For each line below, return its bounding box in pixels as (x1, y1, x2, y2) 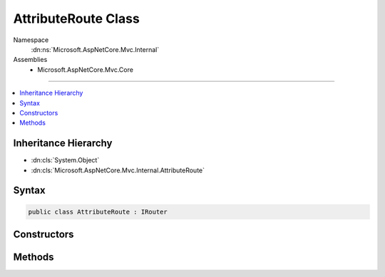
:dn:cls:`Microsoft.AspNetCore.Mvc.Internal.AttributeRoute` (31, 166, 205, 174)
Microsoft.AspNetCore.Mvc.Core (37, 65, 133, 74)
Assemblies (13, 56, 48, 64)
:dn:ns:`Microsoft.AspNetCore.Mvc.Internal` (31, 45, 160, 53)
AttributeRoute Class (13, 11, 140, 26)
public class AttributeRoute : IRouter (28, 207, 168, 216)
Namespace (13, 36, 49, 44)
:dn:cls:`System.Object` (31, 156, 100, 164)
